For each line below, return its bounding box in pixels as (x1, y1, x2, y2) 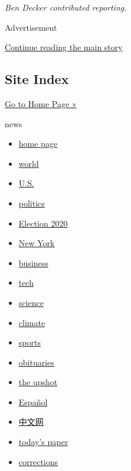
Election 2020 (18, 217, 68, 229)
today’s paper (18, 435, 68, 448)
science (18, 296, 44, 308)
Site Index (5, 70, 69, 88)
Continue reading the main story (5, 41, 123, 53)
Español (18, 395, 48, 408)
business (18, 256, 48, 269)
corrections (18, 455, 58, 467)
